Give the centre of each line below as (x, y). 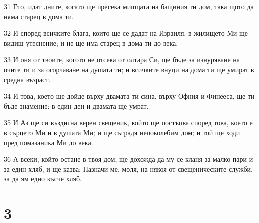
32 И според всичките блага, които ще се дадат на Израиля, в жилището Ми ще (126, 33)
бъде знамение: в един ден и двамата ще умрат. (76, 106)
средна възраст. (27, 79)
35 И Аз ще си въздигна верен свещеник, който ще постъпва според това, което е (128, 123)
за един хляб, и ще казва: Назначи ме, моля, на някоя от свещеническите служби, (128, 169)
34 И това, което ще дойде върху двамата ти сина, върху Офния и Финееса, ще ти (129, 96)
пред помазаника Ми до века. (49, 142)
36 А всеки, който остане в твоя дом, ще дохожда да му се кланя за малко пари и (129, 159)
